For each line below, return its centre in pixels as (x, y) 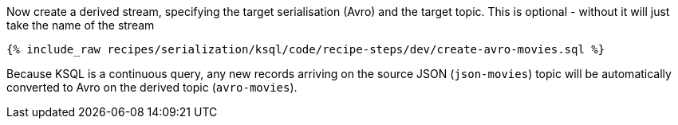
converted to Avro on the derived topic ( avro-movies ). (152, 87)
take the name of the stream (81, 25)
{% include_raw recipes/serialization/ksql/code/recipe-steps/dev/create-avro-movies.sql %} (306, 49)
